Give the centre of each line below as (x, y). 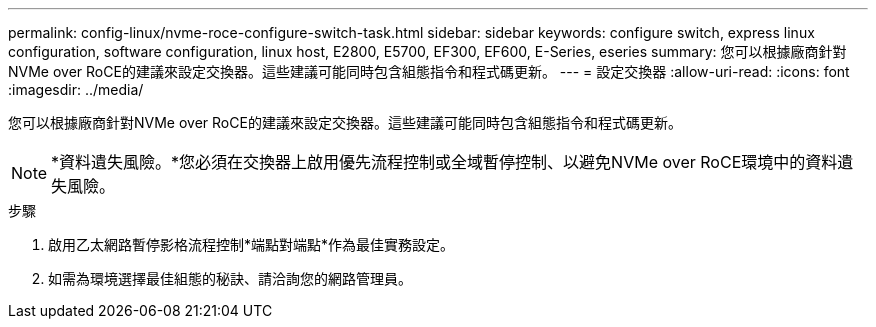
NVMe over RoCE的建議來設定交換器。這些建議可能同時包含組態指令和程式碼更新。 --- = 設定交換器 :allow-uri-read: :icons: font (429, 71)
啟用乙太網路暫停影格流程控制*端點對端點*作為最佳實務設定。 (251, 244)
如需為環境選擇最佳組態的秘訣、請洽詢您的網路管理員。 (230, 278)
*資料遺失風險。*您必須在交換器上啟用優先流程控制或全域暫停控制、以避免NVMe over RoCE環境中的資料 (444, 162)
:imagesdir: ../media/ (76, 89)
